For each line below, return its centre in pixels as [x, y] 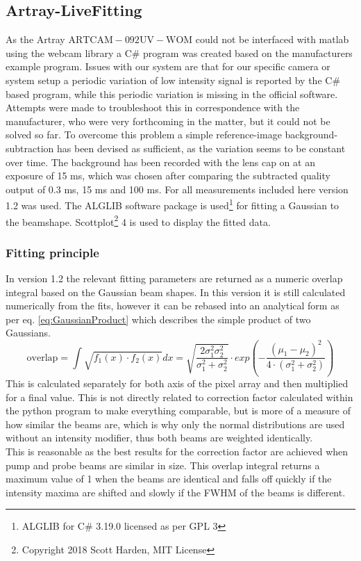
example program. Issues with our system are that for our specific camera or [168, 66]
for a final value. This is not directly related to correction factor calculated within [179, 397]
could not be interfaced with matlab [272, 39]
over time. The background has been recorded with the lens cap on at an [160, 162]
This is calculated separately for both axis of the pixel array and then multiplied [177, 383]
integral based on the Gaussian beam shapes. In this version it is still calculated [176, 292]
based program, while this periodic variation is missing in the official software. [172, 93]
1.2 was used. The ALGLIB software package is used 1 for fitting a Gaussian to [173, 204]
